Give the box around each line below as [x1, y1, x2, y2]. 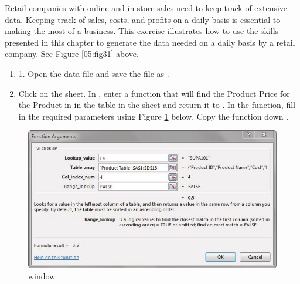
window [28, 270, 56, 282]
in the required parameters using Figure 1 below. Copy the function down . [18, 110, 289, 122]
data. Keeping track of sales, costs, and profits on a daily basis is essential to [5, 13, 281, 25]
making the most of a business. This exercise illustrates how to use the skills [5, 25, 279, 37]
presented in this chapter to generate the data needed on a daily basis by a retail [5, 36, 295, 48]
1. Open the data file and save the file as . [18, 67, 169, 79]
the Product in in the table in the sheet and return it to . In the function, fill [18, 99, 295, 111]
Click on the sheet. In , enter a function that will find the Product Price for [18, 87, 290, 99]
